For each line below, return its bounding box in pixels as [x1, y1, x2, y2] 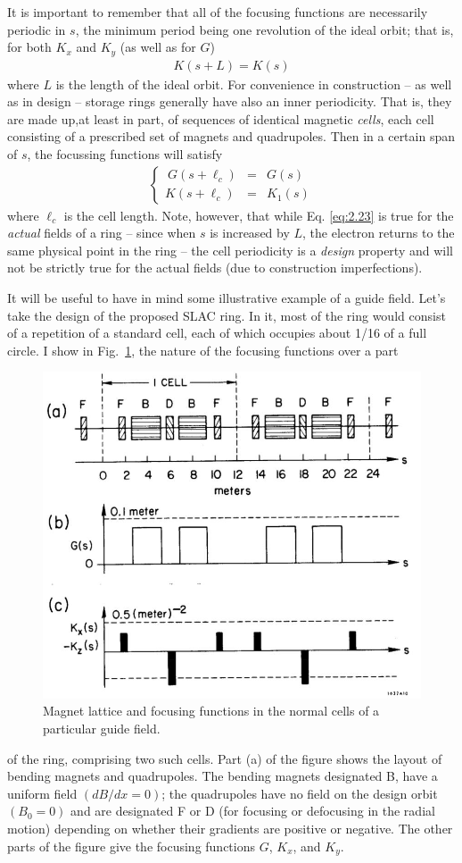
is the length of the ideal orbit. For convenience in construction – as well [55, 74, 452, 93]
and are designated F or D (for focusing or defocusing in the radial [70, 801, 435, 820]
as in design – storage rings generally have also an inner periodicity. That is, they [7, 92, 452, 111]
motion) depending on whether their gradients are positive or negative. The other [7, 819, 453, 838]
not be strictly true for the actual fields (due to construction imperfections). [7, 258, 423, 277]
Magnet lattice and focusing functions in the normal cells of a [43, 701, 380, 720]
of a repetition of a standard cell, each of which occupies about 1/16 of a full [7, 323, 427, 342]
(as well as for [120, 38, 196, 56]
